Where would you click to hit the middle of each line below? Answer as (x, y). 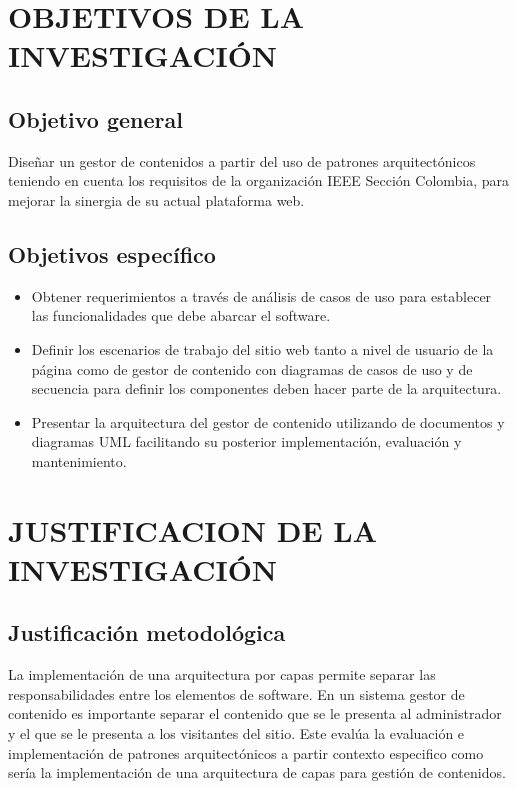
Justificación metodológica (147, 632)
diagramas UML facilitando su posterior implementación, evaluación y (246, 441)
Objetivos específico (112, 253)
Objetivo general (95, 118)
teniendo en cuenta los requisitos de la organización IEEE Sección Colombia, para (259, 180)
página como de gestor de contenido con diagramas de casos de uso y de (252, 368)
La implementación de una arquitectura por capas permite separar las (222, 674)
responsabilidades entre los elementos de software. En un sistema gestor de (236, 693)
